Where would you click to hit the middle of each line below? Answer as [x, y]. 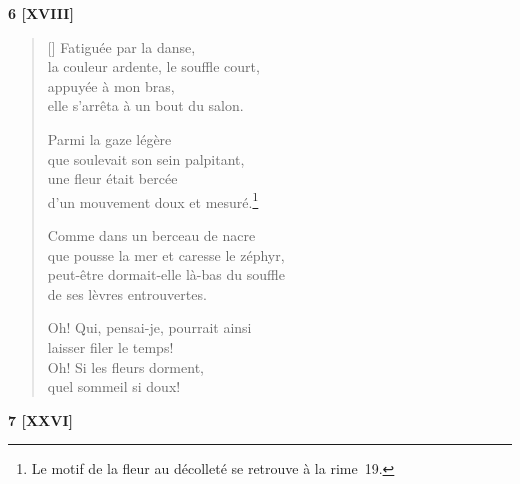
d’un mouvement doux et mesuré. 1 [153, 200]
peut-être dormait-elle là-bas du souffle [166, 274]
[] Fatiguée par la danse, [121, 46]
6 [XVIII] [41, 13]
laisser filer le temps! [110, 346]
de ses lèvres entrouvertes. [127, 293]
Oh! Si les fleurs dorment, [125, 366]
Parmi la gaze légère [109, 138]
